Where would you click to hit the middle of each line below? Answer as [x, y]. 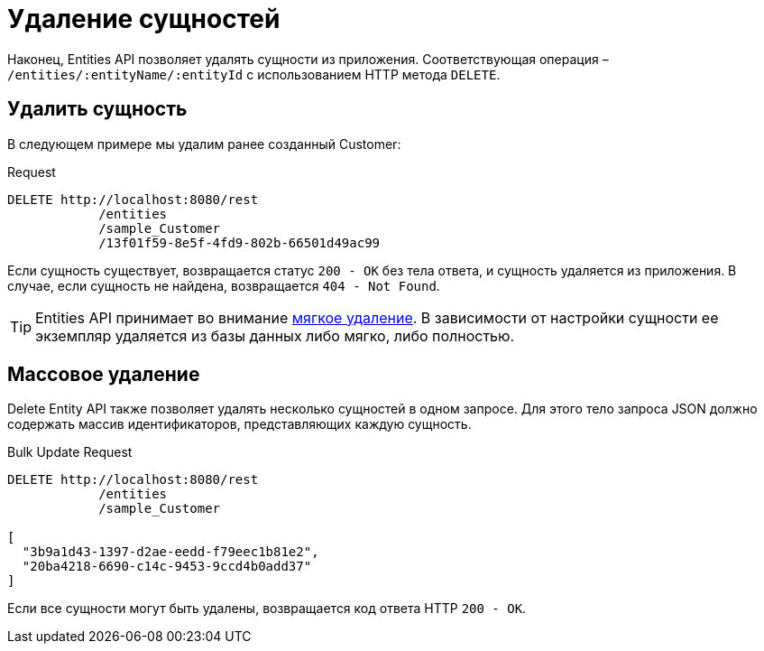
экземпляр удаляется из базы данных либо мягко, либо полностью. [275, 335]
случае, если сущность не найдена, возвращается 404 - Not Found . [224, 285]
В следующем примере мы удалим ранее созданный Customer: [204, 144]
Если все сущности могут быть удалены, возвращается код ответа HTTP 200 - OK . [267, 609]
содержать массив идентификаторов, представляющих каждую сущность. [239, 424]
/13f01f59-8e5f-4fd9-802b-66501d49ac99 [239, 242]
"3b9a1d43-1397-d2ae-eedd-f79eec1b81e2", [170, 552]
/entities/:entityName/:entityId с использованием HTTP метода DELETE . [254, 74]
